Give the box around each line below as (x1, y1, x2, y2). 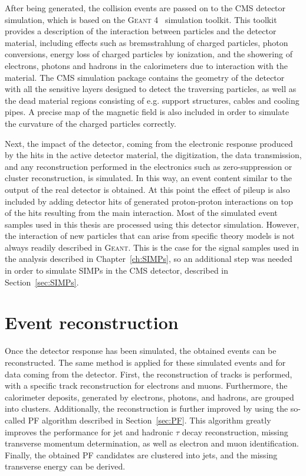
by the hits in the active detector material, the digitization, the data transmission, (5, 149, 302, 161)
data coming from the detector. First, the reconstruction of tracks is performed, (5, 367, 292, 380)
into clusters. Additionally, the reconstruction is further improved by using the (5, 402, 288, 415)
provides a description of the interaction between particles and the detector (5, 25, 277, 37)
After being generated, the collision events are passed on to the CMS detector (5, 2, 286, 14)
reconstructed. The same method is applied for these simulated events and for (5, 356, 286, 368)
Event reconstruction (5, 310, 179, 334)
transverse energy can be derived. (5, 460, 126, 472)
